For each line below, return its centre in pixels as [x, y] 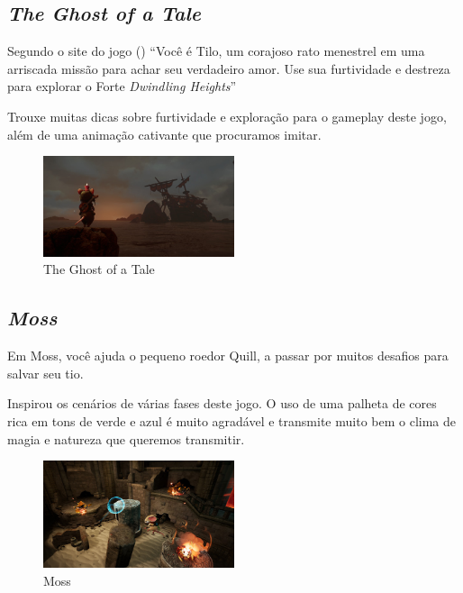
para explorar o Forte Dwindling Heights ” [122, 86]
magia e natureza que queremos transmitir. [126, 438]
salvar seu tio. [45, 373]
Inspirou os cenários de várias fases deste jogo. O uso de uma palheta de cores [222, 403]
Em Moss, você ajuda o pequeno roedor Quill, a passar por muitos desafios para [228, 356]
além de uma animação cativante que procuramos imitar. [164, 134]
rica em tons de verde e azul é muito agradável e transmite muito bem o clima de [231, 420]
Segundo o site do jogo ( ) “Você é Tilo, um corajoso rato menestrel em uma [216, 51]
